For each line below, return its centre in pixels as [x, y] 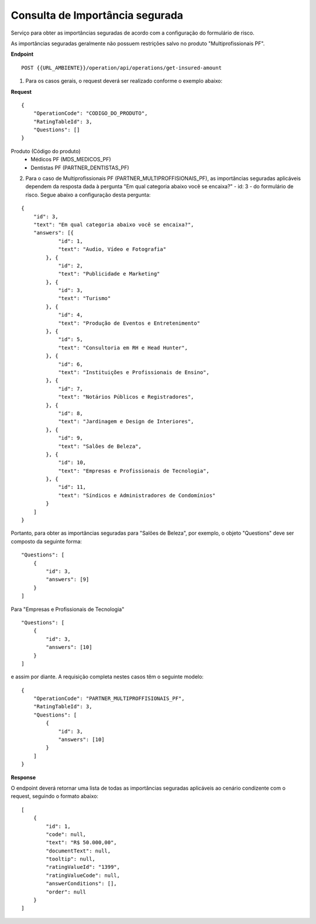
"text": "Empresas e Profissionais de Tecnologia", [134, 471]
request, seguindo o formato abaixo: [55, 796]
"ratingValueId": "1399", [83, 867]
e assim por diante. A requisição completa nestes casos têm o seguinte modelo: [107, 677]
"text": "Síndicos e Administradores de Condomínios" [137, 495]
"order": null [66, 892]
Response [23, 777]
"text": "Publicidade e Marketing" [109, 274]
